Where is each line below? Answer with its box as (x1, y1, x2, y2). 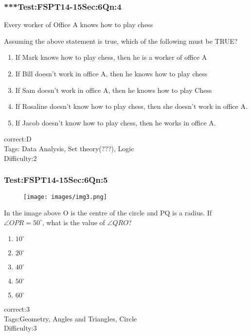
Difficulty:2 (4, 153, 37, 163)
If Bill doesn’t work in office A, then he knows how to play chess (15, 69, 208, 78)
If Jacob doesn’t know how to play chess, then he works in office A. (15, 117, 216, 127)
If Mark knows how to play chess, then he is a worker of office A (15, 52, 207, 62)
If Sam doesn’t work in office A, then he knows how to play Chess (15, 85, 212, 95)
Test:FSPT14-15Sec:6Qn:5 (4, 174, 108, 186)
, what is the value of (42, 217, 105, 227)
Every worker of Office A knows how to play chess (4, 19, 153, 30)
